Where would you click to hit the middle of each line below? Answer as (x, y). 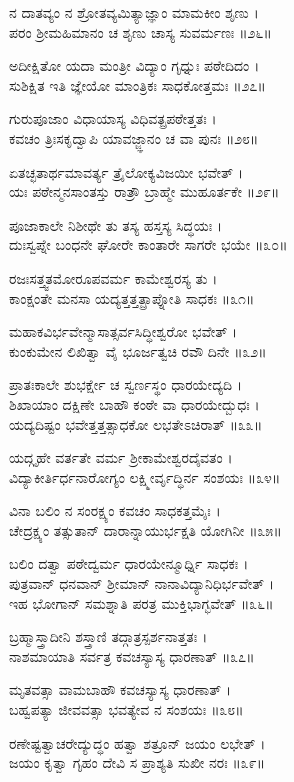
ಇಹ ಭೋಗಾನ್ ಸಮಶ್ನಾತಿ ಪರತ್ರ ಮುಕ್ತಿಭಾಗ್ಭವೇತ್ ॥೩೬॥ (141, 602)
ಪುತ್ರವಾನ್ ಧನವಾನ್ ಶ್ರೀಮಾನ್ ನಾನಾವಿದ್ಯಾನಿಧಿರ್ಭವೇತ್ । (142, 583)
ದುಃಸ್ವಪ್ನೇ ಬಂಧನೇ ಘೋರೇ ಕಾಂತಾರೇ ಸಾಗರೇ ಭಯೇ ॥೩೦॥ (148, 244)
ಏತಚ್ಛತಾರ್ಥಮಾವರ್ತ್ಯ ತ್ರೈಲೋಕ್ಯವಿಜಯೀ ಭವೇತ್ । (126, 171)
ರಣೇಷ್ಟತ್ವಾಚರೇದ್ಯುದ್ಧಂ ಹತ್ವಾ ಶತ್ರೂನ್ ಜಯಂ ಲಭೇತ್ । (137, 742)
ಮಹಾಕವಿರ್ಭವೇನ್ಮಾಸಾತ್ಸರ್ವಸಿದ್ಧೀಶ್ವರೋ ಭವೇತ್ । (123, 331)
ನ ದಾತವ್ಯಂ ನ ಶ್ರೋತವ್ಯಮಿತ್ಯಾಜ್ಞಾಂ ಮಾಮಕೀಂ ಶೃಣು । (134, 12)
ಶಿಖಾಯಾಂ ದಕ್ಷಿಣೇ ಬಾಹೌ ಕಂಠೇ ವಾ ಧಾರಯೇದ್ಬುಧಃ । (134, 403)
